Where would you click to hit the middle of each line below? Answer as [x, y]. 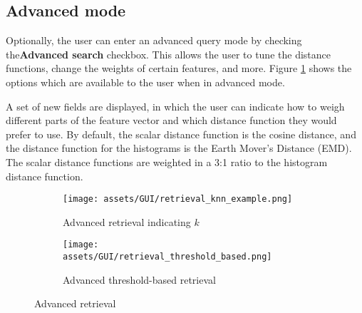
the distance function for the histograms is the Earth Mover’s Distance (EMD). [179, 148]
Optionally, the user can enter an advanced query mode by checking [154, 40]
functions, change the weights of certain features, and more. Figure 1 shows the [179, 68]
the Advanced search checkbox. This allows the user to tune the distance [168, 54]
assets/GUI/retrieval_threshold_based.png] [167, 257]
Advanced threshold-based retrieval [139, 279]
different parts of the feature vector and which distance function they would [171, 120]
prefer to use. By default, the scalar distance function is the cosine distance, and [181, 134]
